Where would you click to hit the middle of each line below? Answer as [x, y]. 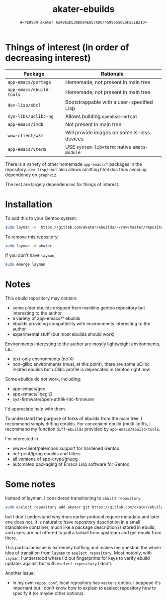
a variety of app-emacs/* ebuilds [46, 318]
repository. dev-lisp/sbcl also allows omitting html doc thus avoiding [76, 169]
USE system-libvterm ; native [98, 147]
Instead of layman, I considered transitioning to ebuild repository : [74, 498]
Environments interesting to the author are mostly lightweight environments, [83, 344]
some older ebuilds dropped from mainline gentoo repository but [79, 308]
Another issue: [20, 573]
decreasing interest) [48, 58]
